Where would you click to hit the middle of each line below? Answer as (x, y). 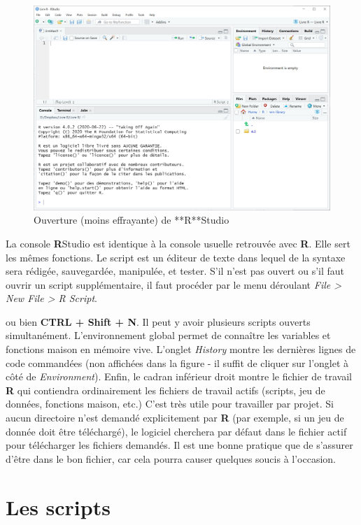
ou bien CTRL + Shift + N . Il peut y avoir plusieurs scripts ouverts (158, 321)
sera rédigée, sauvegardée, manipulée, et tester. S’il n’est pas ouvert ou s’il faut (175, 271)
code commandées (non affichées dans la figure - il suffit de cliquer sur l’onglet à (177, 362)
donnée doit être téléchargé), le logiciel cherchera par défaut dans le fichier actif (176, 431)
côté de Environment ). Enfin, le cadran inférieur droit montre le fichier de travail (179, 376)
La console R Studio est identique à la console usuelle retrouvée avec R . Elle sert (178, 243)
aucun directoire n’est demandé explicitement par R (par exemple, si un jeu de (175, 418)
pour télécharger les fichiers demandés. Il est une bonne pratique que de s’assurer (179, 445)
